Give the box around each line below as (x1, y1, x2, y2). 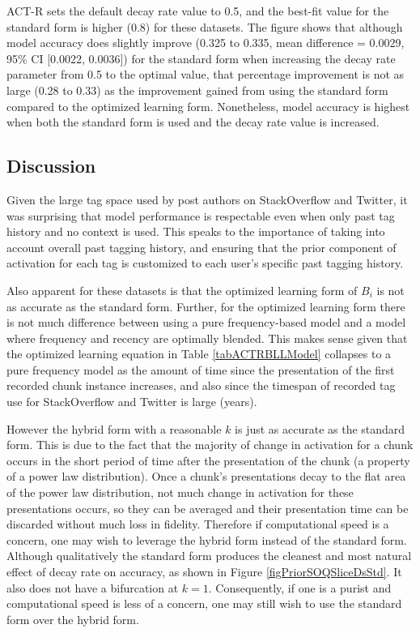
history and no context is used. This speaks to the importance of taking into (6, 223, 385, 240)
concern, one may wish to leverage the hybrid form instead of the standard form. (6, 531, 407, 548)
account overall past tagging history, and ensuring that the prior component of (6, 238, 397, 255)
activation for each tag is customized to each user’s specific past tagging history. (6, 254, 404, 272)
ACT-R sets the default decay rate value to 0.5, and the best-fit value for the (6, 2, 389, 19)
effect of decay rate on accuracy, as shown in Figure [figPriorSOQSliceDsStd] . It (6, 563, 402, 580)
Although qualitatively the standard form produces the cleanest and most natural (6, 547, 412, 564)
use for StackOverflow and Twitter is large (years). (6, 393, 257, 410)
